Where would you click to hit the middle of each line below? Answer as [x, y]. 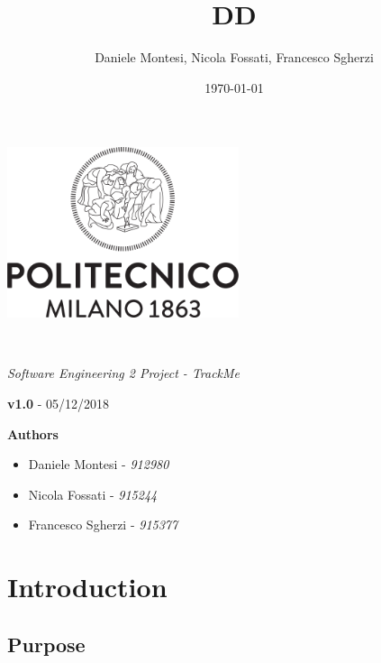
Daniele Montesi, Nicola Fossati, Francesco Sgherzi [234, 57]
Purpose [46, 644]
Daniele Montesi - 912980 [99, 464]
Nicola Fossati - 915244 [93, 494]
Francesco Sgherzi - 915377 [103, 525]
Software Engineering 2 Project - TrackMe [124, 373]
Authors [33, 433]
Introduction [87, 587]
